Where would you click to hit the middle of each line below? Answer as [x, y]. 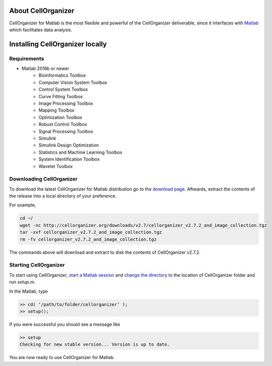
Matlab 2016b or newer [45, 69]
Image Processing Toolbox [66, 103]
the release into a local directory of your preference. [63, 196]
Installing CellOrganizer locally [58, 44]
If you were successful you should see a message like [65, 324]
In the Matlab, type [29, 291]
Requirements [27, 58]
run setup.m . [22, 282]
